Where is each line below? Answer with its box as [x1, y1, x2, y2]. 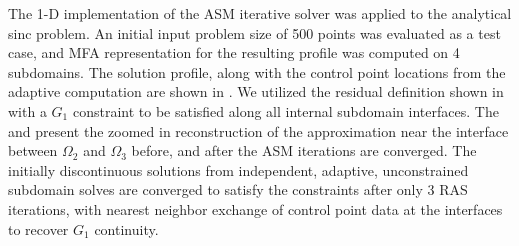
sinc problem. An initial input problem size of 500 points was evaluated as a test [8, 22, 501, 43]
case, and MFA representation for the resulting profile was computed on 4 [8, 42, 460, 63]
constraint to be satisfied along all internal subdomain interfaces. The [72, 100, 499, 121]
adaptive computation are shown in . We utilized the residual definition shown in [8, 81, 504, 102]
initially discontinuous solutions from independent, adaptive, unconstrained [8, 159, 469, 180]
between [8, 140, 58, 161]
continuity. [94, 218, 159, 239]
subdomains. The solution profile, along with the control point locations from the [8, 61, 506, 82]
